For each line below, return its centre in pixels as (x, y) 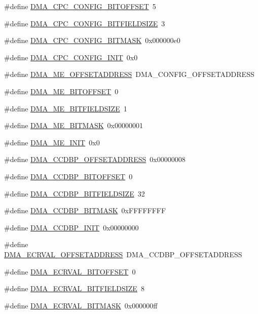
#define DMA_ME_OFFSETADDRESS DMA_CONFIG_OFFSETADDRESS (129, 74)
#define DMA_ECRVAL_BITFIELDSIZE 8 (74, 288)
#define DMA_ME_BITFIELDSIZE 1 (66, 108)
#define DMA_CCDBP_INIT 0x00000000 (71, 227)
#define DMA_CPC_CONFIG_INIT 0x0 (71, 57)
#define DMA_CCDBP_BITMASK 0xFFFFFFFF (85, 210)
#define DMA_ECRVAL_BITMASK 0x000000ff (81, 305)
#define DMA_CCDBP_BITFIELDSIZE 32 (75, 193)
